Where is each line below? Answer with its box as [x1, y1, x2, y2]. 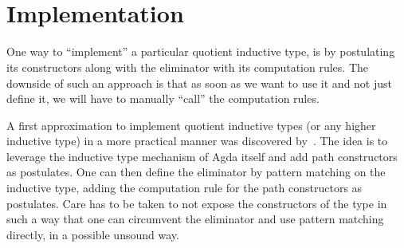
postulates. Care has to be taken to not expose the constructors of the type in [6, 195, 387, 211]
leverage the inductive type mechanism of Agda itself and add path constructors [6, 148, 398, 164]
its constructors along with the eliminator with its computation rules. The [6, 58, 368, 75]
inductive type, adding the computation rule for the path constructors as [6, 179, 363, 196]
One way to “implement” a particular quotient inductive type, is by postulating [6, 43, 395, 60]
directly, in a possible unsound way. [6, 226, 179, 242]
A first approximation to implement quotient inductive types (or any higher [6, 116, 376, 133]
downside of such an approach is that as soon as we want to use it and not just [6, 74, 393, 91]
